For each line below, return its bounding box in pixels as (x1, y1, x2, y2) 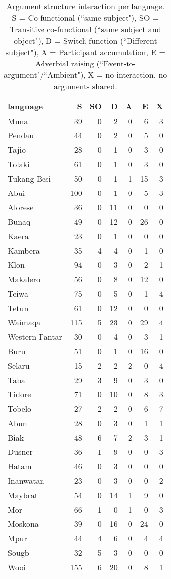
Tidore (8, 388, 31, 400)
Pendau (8, 129, 34, 141)
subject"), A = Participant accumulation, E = (5, 46, 165, 58)
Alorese (8, 201, 34, 213)
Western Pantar (8, 331, 62, 342)
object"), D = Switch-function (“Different (14, 35, 157, 46)
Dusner (8, 446, 33, 457)
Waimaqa (8, 317, 41, 328)
